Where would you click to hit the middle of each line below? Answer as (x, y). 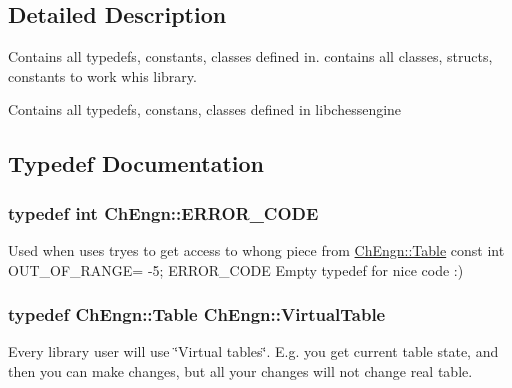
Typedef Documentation (136, 163)
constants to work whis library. (102, 75)
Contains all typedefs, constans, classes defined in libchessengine (205, 109)
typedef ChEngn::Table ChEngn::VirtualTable (197, 314)
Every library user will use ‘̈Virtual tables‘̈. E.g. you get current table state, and (253, 351)
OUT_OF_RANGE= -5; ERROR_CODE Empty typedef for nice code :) (236, 269)
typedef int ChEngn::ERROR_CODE (163, 212)
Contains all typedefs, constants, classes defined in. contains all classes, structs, (250, 56)
